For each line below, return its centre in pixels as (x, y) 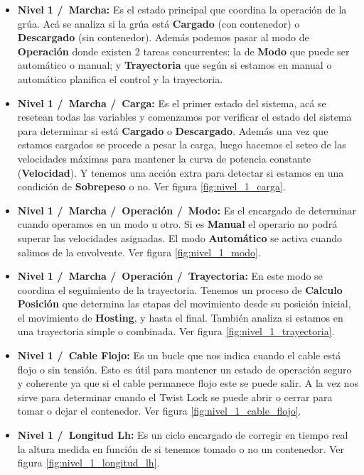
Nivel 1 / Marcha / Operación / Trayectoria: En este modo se (170, 276)
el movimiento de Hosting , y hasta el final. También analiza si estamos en (180, 317)
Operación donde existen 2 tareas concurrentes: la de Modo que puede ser (183, 51)
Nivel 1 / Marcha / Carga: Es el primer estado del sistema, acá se (172, 103)
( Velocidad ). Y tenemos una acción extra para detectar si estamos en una (181, 172)
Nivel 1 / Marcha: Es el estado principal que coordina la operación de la (182, 9)
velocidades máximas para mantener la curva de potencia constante (164, 158)
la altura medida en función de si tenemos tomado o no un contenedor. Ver (181, 448)
